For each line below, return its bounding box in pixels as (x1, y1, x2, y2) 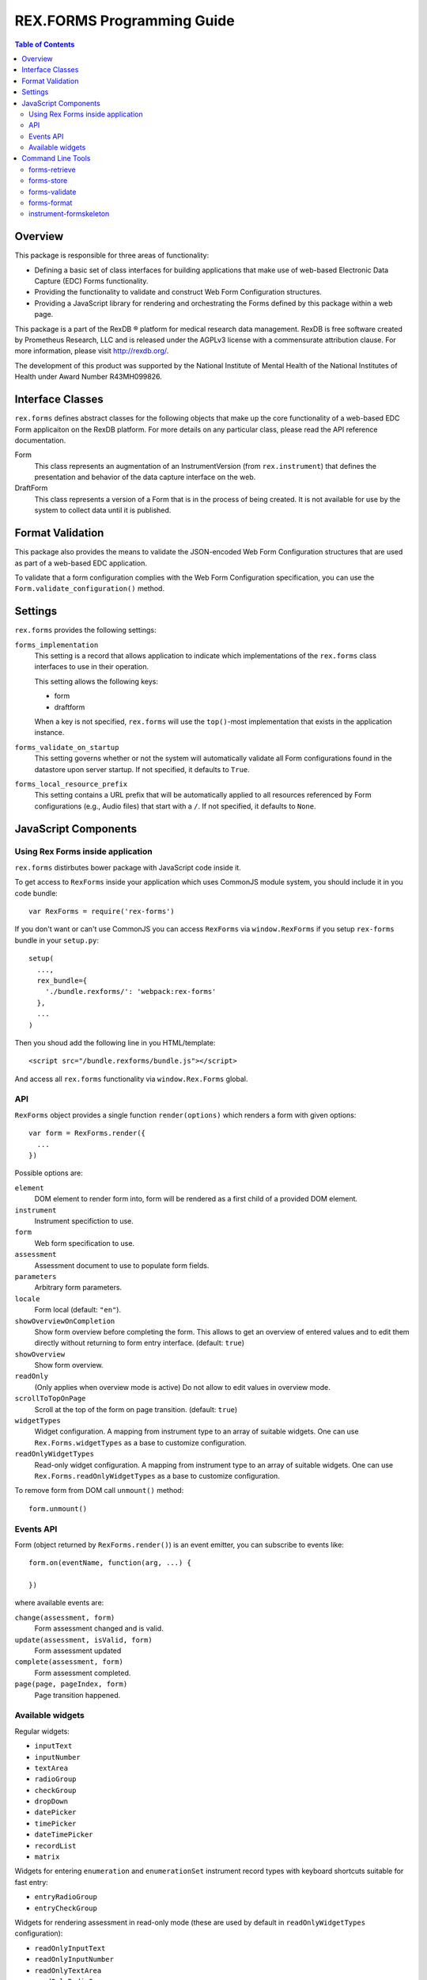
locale (14, 1294, 40, 1303)
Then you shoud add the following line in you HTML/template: (14, 1038, 216, 1047)
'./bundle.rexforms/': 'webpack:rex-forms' (44, 987, 217, 996)
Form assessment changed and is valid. (34, 1624, 164, 1633)
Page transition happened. (34, 1690, 121, 1700)
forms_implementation (14, 640, 99, 649)
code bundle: (14, 888, 59, 898)
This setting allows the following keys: (34, 676, 158, 686)
